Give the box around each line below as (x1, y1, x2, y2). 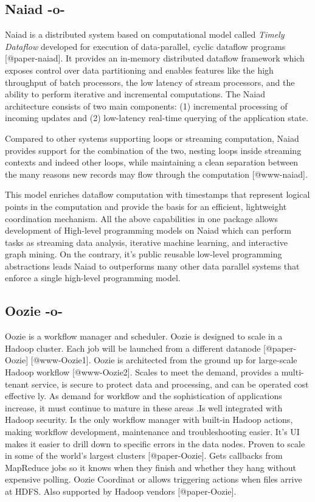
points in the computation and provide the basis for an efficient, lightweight (5, 200, 287, 212)
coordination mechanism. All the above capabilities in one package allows (5, 212, 279, 225)
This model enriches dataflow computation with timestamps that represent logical (5, 188, 310, 201)
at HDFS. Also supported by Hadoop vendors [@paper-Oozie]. (5, 485, 237, 497)
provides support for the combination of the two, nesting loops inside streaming (5, 144, 302, 156)
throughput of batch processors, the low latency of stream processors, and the (5, 75, 295, 88)
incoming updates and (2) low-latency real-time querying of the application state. (5, 111, 308, 124)
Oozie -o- (5, 301, 63, 320)
